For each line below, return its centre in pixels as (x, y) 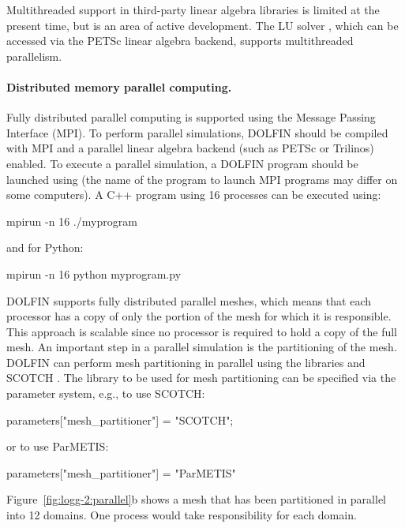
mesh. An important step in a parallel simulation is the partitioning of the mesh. (202, 347)
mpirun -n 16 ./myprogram (72, 221)
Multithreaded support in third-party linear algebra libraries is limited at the (193, 9)
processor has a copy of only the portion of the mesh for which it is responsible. (199, 316)
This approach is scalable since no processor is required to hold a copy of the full (202, 331)
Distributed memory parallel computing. (119, 86)
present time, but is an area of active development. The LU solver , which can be (202, 25)
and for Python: (45, 247)
